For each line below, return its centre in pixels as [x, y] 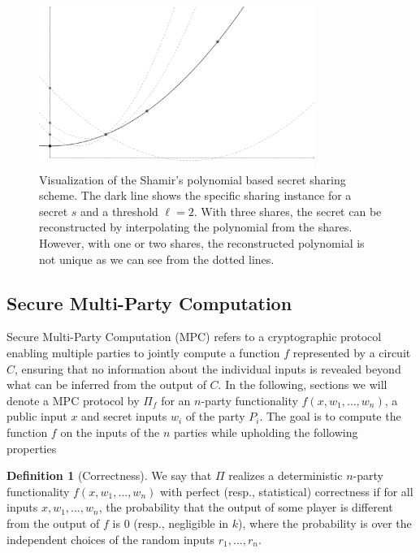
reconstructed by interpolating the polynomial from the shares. [196, 227]
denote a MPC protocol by [73, 400]
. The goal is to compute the [330, 416]
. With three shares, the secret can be [288, 211]
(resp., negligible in [181, 523]
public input [37, 416]
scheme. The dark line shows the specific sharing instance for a [195, 195]
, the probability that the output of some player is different [246, 507]
